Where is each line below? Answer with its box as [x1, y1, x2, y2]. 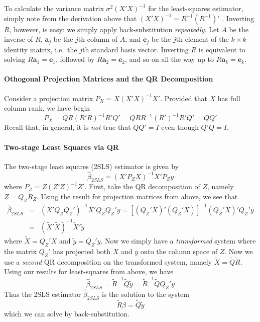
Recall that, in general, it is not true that [4, 122, 131, 132]
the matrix [4, 246, 37, 256]
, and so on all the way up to [124, 54, 214, 64]
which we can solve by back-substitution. [4, 308, 129, 318]
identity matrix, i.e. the [4, 44, 77, 54]
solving [4, 54, 26, 64]
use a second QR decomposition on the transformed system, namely [4, 256, 212, 267]
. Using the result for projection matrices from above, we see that [36, 191, 238, 201]
